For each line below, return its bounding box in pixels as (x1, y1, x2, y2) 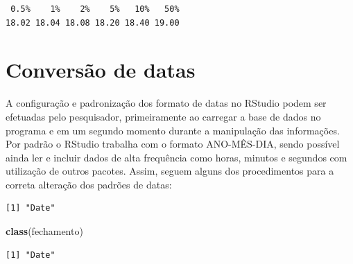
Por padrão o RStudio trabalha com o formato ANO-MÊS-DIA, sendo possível (6, 137, 340, 151)
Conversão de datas (6, 55, 196, 84)
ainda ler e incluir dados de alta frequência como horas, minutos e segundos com (6, 150, 347, 164)
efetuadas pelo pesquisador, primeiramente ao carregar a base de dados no (6, 109, 321, 123)
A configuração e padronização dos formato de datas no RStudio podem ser (6, 96, 327, 110)
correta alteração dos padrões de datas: (6, 177, 172, 191)
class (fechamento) (6, 224, 83, 238)
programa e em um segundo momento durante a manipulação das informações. (6, 123, 340, 137)
